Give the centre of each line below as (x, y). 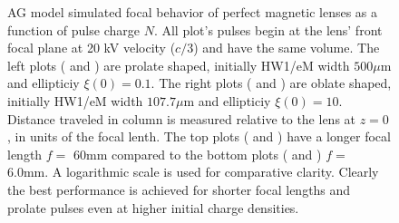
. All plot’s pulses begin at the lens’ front (268, 29)
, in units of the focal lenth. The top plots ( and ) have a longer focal (199, 136)
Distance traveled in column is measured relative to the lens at (182, 118)
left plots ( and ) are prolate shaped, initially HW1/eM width (179, 65)
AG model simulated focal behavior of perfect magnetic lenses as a (193, 12)
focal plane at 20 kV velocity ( (92, 48)
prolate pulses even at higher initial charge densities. (153, 207)
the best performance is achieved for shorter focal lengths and (179, 189)
